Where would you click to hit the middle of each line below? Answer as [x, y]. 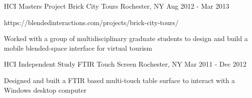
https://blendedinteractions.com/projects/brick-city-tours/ [91, 22]
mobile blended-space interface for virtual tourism [78, 48]
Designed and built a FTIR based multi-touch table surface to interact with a [119, 80]
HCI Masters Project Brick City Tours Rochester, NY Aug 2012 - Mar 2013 [117, 6]
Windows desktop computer [45, 90]
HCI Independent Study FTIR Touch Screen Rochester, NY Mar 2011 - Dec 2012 [125, 64]
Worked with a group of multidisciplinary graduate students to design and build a [126, 38]
